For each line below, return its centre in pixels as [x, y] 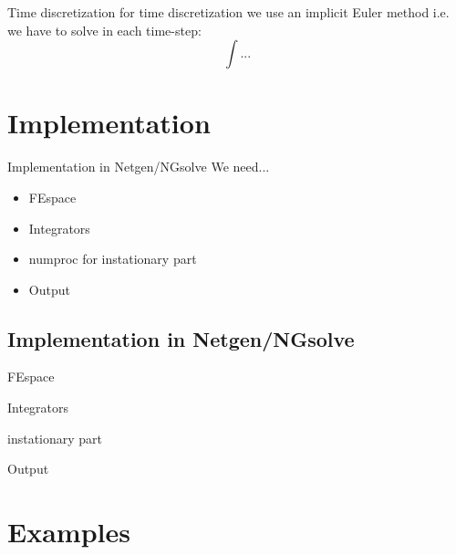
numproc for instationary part [113, 259]
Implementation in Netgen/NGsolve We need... [139, 167]
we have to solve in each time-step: [104, 30]
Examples [69, 532]
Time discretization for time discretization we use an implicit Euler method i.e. [228, 12]
